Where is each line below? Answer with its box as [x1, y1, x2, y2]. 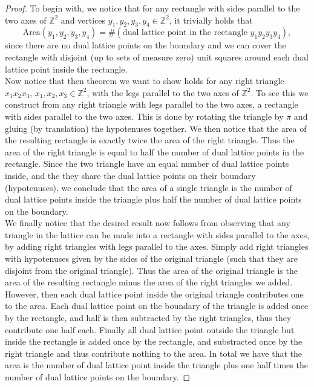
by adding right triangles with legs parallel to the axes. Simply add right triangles [5, 240, 309, 253]
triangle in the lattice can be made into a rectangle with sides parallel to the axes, [5, 228, 310, 241]
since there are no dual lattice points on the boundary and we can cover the [5, 39, 286, 51]
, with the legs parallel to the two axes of [87, 86, 239, 99]
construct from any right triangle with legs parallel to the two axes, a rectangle [5, 98, 298, 111]
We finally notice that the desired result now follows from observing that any [5, 216, 290, 229]
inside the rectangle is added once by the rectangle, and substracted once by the [5, 335, 303, 348]
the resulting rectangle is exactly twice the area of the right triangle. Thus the [5, 134, 295, 146]
